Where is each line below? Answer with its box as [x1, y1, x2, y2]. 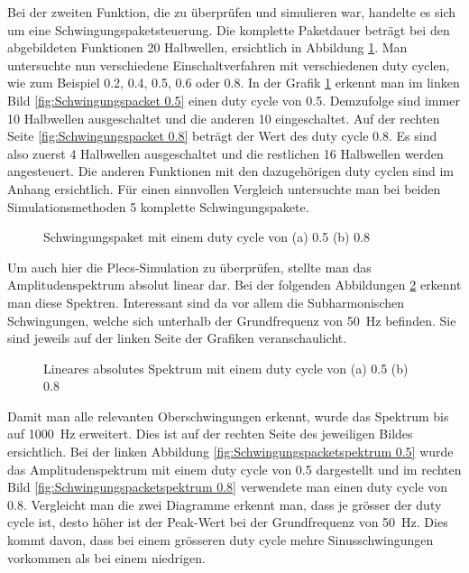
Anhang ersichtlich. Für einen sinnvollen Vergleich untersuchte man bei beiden [7, 179, 441, 198]
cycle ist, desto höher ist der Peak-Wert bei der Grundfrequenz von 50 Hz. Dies [7, 513, 448, 531]
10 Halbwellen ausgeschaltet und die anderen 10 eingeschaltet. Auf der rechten [7, 108, 440, 127]
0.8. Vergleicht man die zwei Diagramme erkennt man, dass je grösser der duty [7, 494, 442, 513]
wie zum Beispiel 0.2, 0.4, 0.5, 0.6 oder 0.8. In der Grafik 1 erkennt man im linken [7, 73, 460, 92]
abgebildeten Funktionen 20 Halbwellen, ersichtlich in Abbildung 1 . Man [7, 38, 408, 57]
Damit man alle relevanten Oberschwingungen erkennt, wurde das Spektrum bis [7, 406, 449, 425]
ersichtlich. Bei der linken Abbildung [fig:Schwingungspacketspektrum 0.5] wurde [7, 442, 454, 461]
